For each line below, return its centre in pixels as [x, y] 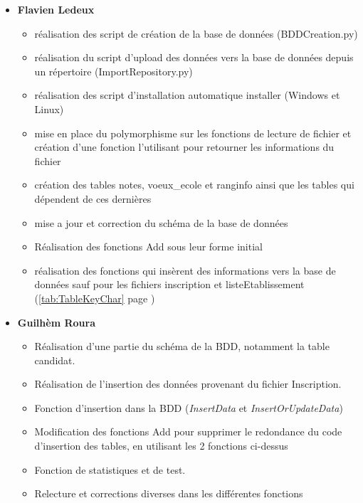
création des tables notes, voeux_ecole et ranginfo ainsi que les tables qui [194, 185]
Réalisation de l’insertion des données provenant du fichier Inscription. [188, 384]
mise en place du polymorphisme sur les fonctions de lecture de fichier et [193, 133]
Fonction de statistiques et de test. [110, 469]
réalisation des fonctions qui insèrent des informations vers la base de [185, 270]
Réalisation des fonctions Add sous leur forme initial [148, 247]
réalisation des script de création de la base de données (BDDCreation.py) [196, 33]
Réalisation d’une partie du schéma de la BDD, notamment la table [182, 346]
